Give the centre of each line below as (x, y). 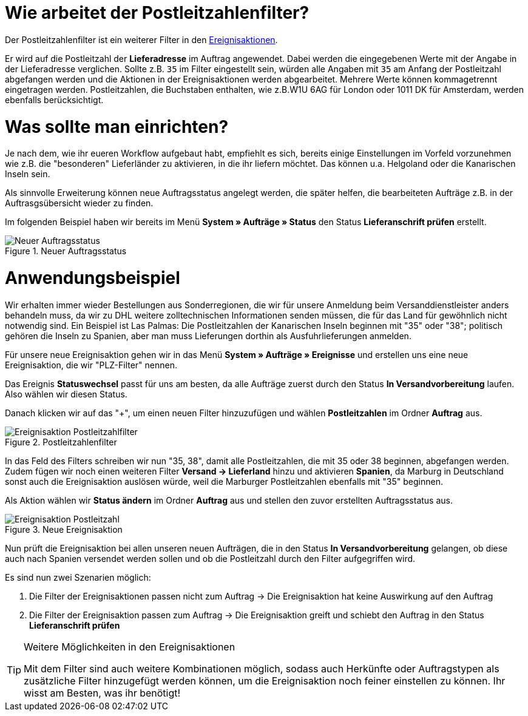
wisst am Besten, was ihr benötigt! (102, 693)
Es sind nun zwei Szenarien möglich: (78, 577)
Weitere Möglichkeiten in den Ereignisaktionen (130, 647)
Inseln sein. (28, 174)
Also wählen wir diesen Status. (66, 394)
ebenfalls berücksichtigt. (54, 100)
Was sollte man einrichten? (117, 127)
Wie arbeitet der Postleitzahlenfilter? (157, 13)
